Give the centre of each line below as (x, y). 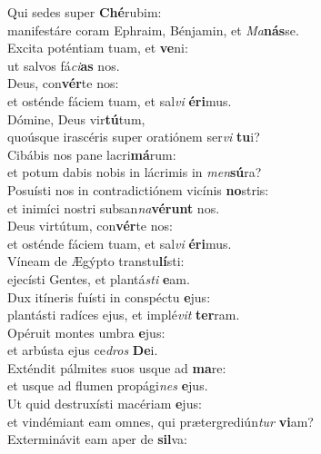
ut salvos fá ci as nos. (64, 65)
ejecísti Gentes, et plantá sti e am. (99, 278)
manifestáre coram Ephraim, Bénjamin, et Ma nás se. (153, 30)
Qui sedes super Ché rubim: (85, 12)
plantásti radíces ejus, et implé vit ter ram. (124, 315)
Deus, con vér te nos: (63, 83)
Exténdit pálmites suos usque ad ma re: (117, 367)
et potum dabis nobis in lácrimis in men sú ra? (135, 172)
